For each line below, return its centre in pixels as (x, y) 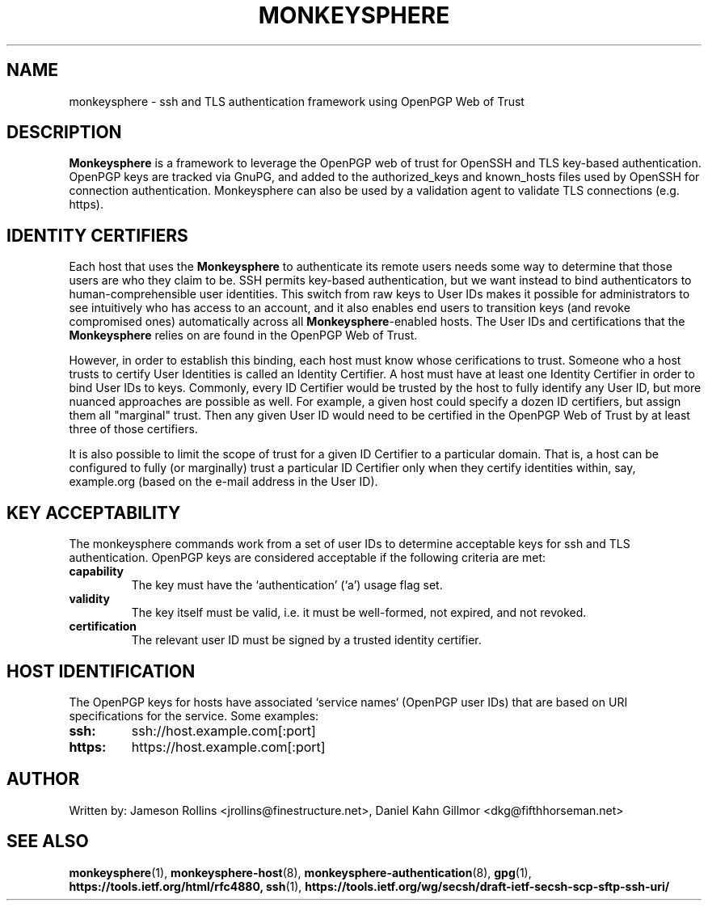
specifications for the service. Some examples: (194, 715)
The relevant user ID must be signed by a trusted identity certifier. (306, 640)
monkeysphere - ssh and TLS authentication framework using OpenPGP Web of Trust (297, 101)
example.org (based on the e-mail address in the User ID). (223, 482)
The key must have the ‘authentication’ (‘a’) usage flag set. (287, 585)
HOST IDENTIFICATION (101, 671)
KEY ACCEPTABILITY (94, 513)
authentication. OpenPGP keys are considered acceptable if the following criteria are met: (308, 558)
